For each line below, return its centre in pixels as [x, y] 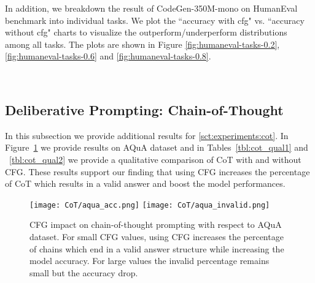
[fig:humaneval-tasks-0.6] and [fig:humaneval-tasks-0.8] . [108, 56]
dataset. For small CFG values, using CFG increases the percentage [157, 236]
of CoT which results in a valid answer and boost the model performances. [145, 183]
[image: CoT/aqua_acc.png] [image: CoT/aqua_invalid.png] [150, 205]
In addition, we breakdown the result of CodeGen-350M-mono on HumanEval [151, 8]
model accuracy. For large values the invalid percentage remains [150, 261]
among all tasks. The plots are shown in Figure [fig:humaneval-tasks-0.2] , [142, 44]
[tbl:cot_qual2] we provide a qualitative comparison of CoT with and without [155, 159]
